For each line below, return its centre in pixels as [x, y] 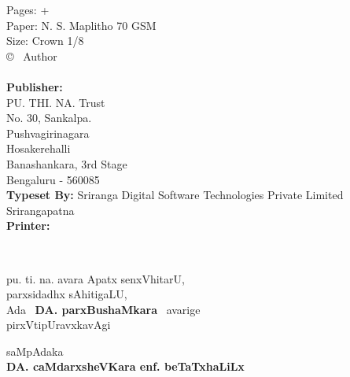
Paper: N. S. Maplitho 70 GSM [81, 25]
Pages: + [28, 9]
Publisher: [35, 86]
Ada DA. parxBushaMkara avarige [103, 309]
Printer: [28, 225]
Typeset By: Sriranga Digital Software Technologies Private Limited [175, 195]
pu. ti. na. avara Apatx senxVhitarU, [96, 278]
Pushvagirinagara [48, 133]
